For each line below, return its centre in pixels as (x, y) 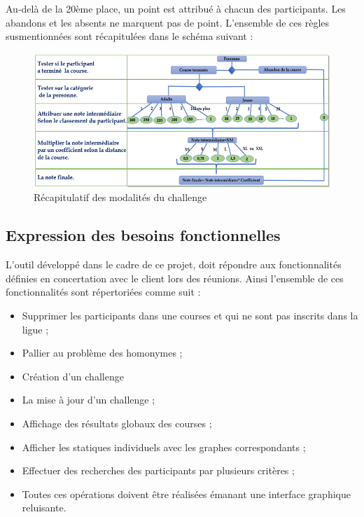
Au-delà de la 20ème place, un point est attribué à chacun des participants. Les (176, 8)
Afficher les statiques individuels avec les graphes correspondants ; (164, 447)
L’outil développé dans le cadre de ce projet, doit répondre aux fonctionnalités (174, 264)
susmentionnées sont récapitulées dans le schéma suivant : (129, 36)
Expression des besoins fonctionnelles (143, 235)
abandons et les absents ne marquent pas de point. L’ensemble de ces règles (168, 22)
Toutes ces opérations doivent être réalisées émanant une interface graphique (186, 494)
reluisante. (44, 508)
